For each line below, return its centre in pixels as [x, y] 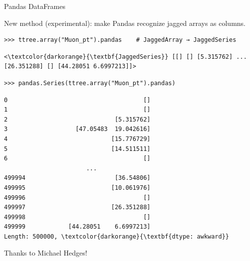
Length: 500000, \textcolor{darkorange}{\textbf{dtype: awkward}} [117, 236]
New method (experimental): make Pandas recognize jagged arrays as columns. [125, 23]
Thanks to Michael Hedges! [46, 253]
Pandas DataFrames [35, 6]
